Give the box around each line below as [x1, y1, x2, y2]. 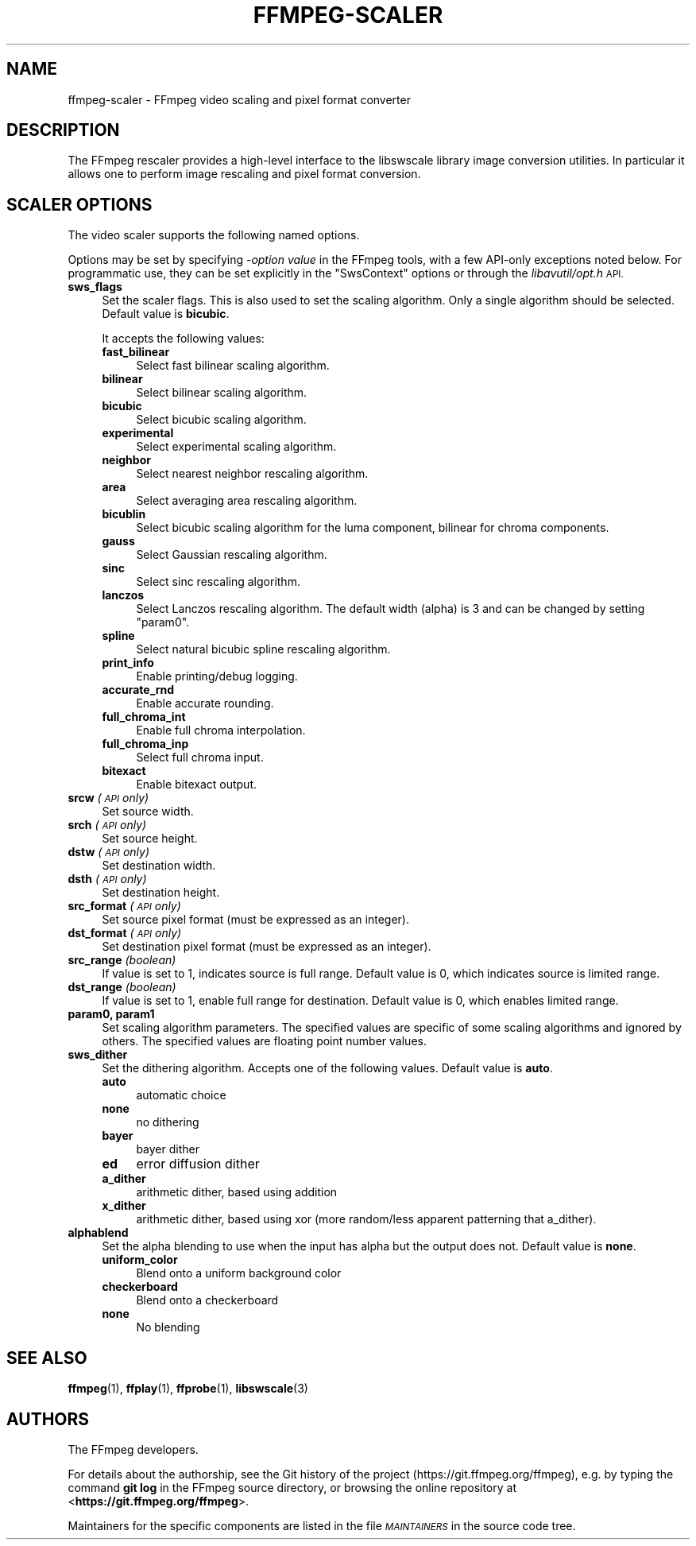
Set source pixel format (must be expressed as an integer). [102, 912, 409, 927]
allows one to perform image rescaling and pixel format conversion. [68, 167, 421, 181]
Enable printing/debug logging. [136, 669, 298, 684]
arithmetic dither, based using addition [136, 1185, 338, 1199]
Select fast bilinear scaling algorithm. [136, 358, 330, 373]
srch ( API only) [68, 818, 147, 832]
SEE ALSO [6, 1347, 87, 1368]
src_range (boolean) [68, 953, 176, 967]
